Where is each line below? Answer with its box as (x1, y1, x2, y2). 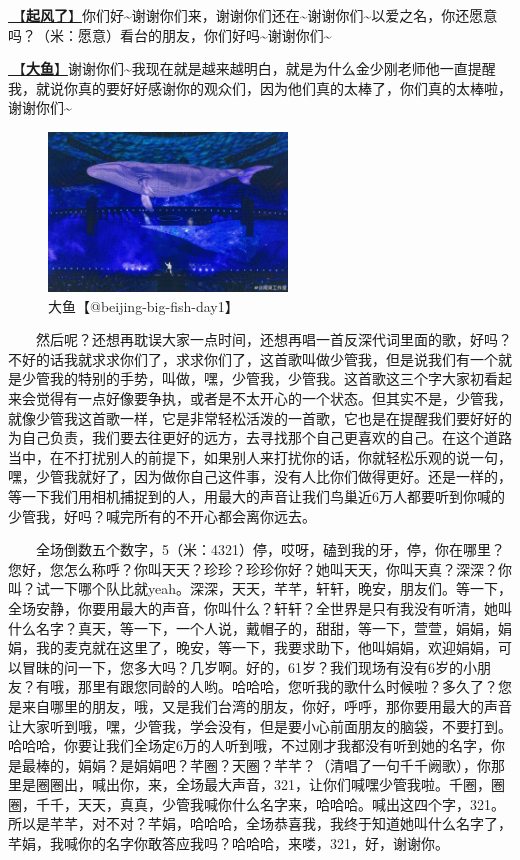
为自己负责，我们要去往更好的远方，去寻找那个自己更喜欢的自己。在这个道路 (8, 427, 512, 448)
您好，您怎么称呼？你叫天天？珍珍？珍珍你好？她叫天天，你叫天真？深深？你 (8, 558, 512, 579)
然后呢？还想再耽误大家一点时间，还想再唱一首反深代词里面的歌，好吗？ (36, 329, 512, 350)
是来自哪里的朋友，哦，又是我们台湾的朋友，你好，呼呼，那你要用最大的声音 (8, 695, 512, 716)
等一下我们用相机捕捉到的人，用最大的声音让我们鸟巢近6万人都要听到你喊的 (8, 485, 505, 506)
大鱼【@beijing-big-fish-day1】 (48, 295, 239, 316)
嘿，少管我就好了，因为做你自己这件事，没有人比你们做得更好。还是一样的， (8, 466, 512, 487)
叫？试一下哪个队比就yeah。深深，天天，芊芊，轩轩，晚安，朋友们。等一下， (8, 578, 512, 599)
